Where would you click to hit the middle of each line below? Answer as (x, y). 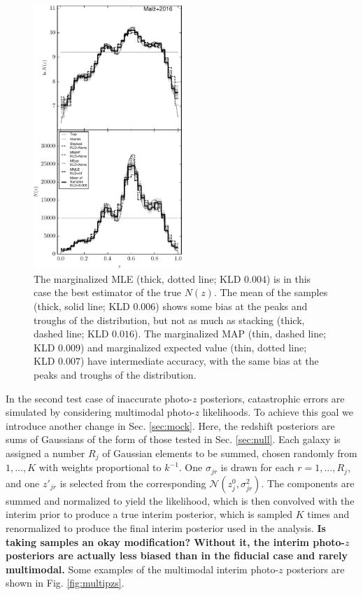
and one (23, 483)
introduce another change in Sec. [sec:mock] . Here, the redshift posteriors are (170, 425)
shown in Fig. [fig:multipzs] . (65, 583)
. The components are (308, 483)
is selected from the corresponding (133, 483)
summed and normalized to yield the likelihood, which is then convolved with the (180, 500)
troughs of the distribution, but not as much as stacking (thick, (169, 320)
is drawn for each (257, 467)
